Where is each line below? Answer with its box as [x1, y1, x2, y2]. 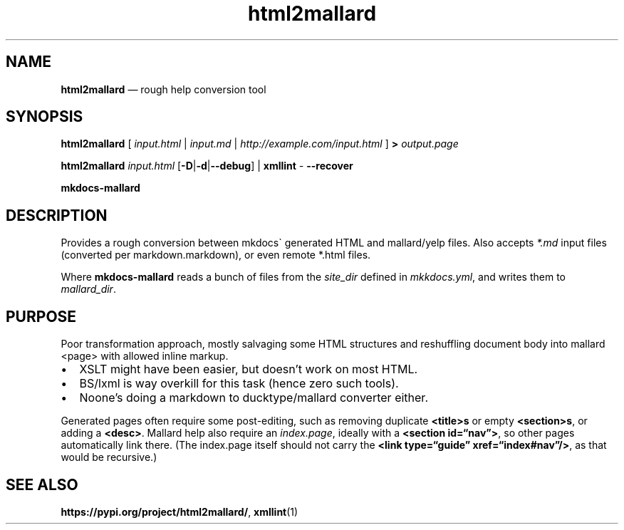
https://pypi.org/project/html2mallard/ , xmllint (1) [61, 505, 298, 518]
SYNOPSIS [6, 108, 83, 126]
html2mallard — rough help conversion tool [61, 83, 266, 95]
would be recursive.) [61, 451, 157, 464]
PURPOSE [6, 307, 77, 326]
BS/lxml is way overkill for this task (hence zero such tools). [79, 376, 399, 391]
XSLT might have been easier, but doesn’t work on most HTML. [79, 362, 418, 377]
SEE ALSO [6, 475, 78, 494]
